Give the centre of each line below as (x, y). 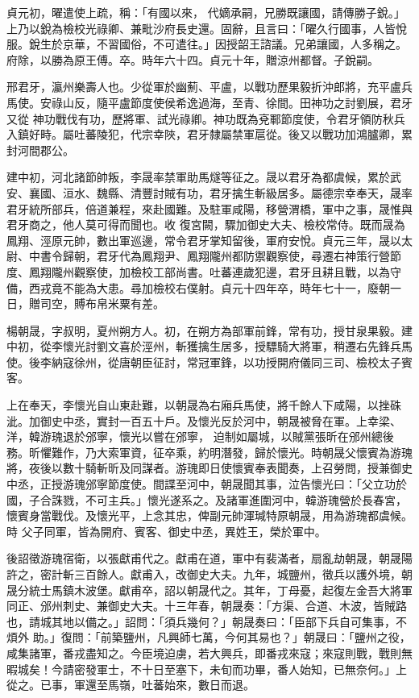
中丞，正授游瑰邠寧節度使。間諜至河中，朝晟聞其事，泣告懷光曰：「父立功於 (207, 484)
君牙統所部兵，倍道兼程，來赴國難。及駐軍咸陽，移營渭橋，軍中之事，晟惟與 (209, 208)
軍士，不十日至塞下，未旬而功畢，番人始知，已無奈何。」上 (251, 669)
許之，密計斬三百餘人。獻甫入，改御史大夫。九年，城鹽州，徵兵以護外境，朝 (209, 574)
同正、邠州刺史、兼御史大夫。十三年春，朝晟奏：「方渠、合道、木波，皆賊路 (207, 606)
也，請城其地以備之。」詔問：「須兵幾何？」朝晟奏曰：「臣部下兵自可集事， (201, 621)
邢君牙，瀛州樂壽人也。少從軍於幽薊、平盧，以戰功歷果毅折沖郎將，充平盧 (204, 87)
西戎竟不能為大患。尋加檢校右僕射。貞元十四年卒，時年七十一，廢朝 (209, 287)
